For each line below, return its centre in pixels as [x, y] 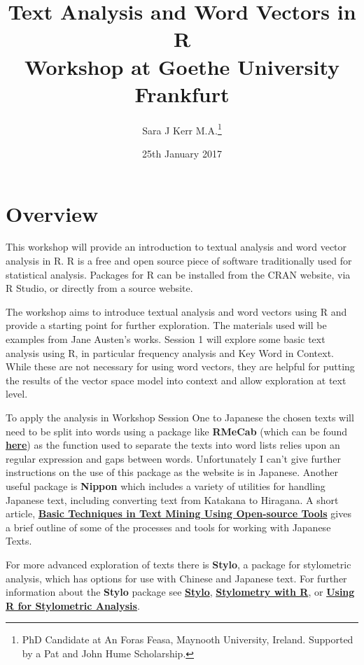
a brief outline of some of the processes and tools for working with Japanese [168, 527]
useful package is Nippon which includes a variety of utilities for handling [166, 485]
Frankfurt [182, 93]
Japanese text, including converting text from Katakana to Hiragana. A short [172, 499]
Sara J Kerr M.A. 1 [182, 129]
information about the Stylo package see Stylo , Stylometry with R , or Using [180, 592]
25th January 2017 [182, 153]
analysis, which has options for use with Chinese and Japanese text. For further [176, 578]
